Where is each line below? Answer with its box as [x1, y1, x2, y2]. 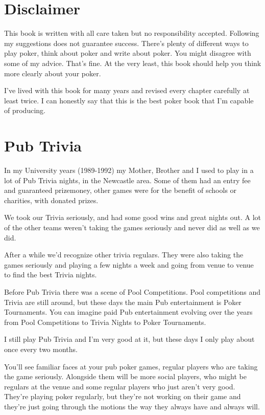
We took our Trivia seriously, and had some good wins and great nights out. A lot [4, 212, 261, 223]
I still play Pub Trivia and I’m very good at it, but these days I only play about [4, 334, 255, 344]
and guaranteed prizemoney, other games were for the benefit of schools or [4, 185, 237, 195]
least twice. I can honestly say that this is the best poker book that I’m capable [4, 95, 254, 105]
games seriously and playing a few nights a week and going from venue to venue [4, 259, 254, 270]
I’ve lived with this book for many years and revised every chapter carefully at [4, 85, 250, 96]
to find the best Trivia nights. [4, 269, 97, 280]
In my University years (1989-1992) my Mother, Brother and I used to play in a [4, 165, 254, 175]
